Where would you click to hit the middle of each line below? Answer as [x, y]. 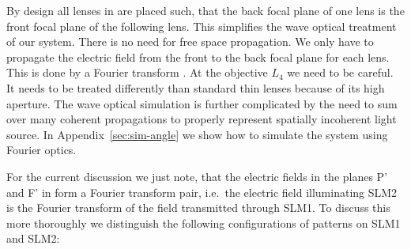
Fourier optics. [41, 150]
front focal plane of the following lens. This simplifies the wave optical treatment [202, 26]
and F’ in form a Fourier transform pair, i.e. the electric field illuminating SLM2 [202, 192]
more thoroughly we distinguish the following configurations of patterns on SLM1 [204, 223]
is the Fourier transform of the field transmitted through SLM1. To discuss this [198, 207]
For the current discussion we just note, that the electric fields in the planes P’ [197, 176]
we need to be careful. [340, 72]
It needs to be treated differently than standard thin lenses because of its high [196, 87]
